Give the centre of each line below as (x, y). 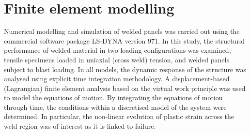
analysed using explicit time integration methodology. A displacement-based (117, 79)
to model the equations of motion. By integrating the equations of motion (113, 97)
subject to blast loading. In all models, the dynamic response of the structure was (125, 69)
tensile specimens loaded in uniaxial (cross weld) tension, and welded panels (117, 59)
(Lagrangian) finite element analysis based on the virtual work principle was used (125, 88)
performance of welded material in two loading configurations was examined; (117, 50)
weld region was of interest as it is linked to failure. (80, 126)
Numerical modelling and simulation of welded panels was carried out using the (122, 31)
